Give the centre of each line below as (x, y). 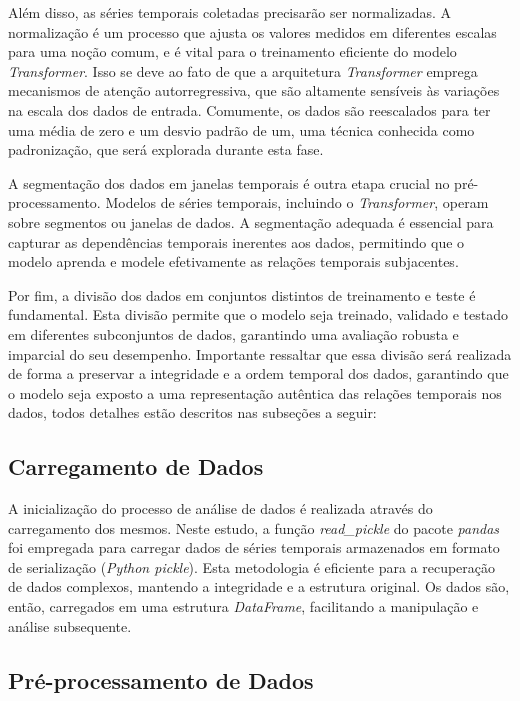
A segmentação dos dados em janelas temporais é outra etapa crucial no (229, 182)
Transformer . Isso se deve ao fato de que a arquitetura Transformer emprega (243, 70)
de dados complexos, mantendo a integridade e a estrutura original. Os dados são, (259, 586)
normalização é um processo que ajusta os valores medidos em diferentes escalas (252, 31)
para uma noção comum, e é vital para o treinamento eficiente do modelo (232, 51)
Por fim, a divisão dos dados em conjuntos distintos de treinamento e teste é (242, 294)
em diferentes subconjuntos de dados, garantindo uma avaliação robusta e (233, 333)
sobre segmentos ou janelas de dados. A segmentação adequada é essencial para (251, 221)
